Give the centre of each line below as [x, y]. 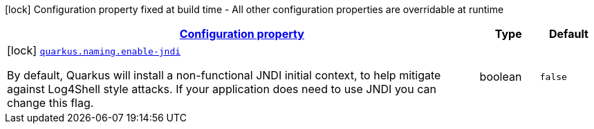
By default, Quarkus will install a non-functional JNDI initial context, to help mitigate [224, 75]
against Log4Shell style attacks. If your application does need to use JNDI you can [222, 89]
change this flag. [50, 103]
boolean [501, 77]
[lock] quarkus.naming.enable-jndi [94, 50]
